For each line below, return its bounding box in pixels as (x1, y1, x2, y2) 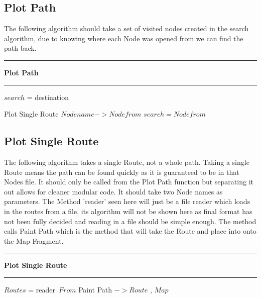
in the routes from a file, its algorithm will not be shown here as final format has (4, 206, 252, 216)
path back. (4, 43, 37, 53)
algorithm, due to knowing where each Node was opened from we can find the (4, 33, 243, 43)
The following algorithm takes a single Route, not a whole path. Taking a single (4, 156, 249, 167)
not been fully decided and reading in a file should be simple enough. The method (4, 216, 256, 226)
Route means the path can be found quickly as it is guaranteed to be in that (4, 166, 239, 177)
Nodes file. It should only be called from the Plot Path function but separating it (4, 176, 253, 187)
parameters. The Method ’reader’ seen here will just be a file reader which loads (4, 196, 250, 207)
